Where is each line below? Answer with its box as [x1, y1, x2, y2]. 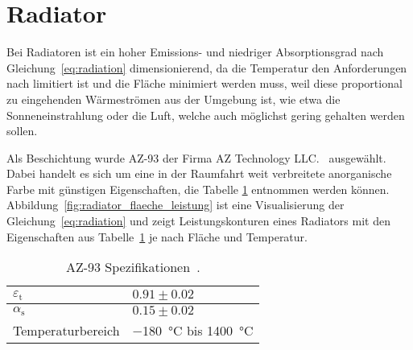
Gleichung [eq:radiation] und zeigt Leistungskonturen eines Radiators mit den [6, 212, 390, 229]
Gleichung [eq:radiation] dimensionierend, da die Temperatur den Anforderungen [6, 59, 407, 76]
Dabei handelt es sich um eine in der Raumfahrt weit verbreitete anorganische [6, 165, 392, 182]
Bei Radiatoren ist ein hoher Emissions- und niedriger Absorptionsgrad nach [6, 43, 384, 60]
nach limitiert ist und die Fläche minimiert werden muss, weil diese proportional [6, 75, 403, 92]
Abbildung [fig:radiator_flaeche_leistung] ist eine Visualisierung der [6, 196, 345, 213]
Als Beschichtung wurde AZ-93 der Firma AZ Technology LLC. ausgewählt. [6, 149, 386, 166]
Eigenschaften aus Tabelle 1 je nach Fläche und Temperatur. [6, 228, 308, 245]
